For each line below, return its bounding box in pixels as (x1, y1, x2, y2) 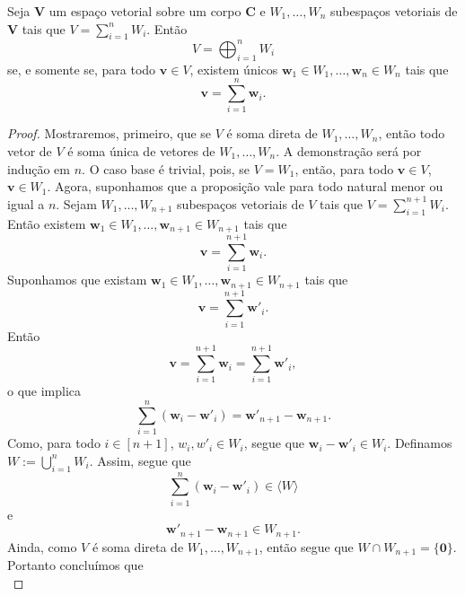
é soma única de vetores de (67, 142, 215, 160)
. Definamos (387, 434, 452, 452)
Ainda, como (7, 537, 77, 556)
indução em (7, 159, 70, 178)
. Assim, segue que (89, 451, 191, 469)
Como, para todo (7, 434, 101, 452)
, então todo (378, 124, 445, 143)
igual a (7, 194, 45, 213)
